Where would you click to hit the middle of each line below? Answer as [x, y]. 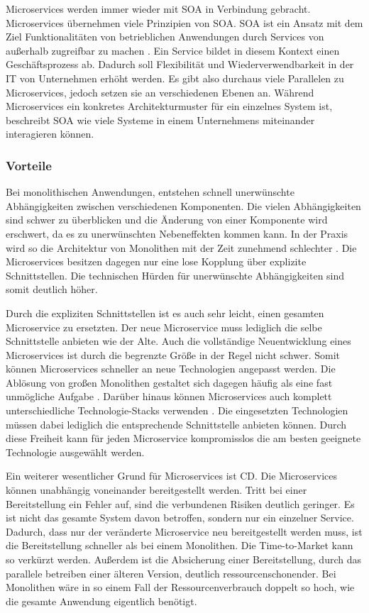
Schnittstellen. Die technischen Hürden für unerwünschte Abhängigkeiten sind [175, 275]
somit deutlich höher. [52, 289]
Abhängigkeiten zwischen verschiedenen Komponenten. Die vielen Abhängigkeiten [183, 205]
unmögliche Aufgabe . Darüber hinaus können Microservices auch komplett [169, 396]
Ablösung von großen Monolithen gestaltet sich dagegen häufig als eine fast [169, 382]
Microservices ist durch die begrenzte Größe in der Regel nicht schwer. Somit [173, 354]
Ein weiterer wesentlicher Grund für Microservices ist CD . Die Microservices [171, 476]
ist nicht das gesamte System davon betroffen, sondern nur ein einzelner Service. [180, 518]
